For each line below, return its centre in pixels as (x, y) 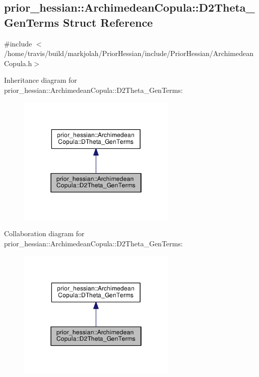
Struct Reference (108, 22)
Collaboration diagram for (44, 233)
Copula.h (18, 63)
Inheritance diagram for (41, 80)
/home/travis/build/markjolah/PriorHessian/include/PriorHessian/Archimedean (129, 53)
